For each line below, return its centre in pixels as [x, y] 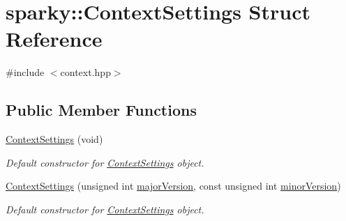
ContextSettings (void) [54, 139]
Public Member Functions [101, 110]
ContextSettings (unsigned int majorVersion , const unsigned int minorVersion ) [173, 186]
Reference [54, 39]
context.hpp [85, 72]
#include [25, 72]
